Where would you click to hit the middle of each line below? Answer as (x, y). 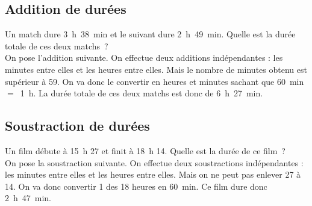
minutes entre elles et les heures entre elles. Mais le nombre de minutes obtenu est (156, 69)
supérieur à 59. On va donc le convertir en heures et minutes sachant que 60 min (154, 81)
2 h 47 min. (28, 198)
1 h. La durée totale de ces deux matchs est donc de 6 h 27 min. (142, 93)
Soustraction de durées (77, 126)
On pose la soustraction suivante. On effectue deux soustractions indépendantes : (154, 162)
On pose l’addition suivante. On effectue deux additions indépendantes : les (144, 58)
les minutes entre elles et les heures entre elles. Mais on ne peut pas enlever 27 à (153, 174)
